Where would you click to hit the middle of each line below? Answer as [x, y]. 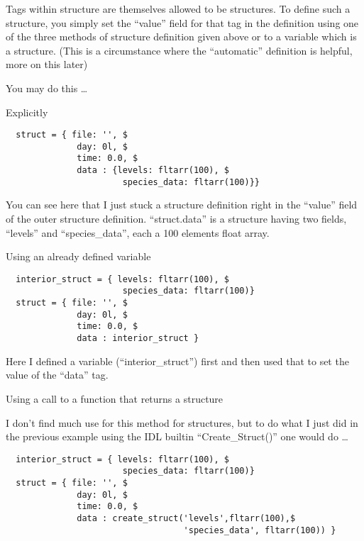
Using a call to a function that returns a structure [115, 398]
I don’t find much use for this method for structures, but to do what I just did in [182, 422]
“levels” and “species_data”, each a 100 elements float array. [138, 232]
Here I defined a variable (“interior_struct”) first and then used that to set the [177, 361]
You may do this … [47, 88]
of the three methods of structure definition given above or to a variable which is [181, 37]
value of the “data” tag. [57, 375]
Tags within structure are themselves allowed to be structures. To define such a [178, 9]
